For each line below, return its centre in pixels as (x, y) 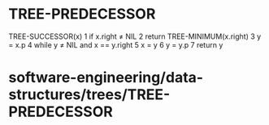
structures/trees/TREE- (89, 95)
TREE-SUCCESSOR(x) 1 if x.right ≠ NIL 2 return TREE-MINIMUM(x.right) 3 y (135, 36)
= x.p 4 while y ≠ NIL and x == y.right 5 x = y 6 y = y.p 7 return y (116, 44)
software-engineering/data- (106, 78)
